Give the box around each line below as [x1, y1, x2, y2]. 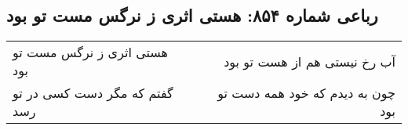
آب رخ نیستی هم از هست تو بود [224, 52, 395, 70]
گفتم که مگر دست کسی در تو [13, 84, 173, 103]
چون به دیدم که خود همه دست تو [217, 84, 395, 103]
